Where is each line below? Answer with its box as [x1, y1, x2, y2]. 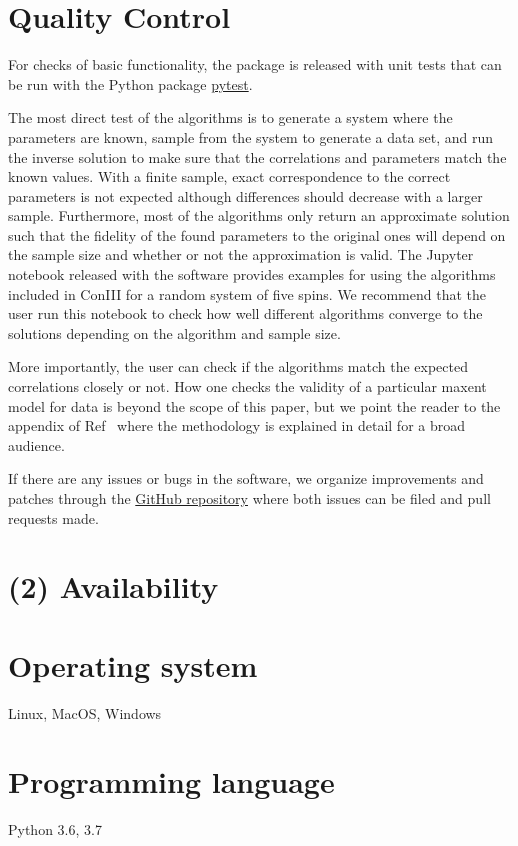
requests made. [8, 507, 99, 528]
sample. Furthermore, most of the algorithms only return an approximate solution [8, 205, 510, 226]
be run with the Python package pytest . [8, 73, 253, 94]
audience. [8, 434, 65, 455]
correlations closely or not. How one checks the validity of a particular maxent [8, 376, 487, 397]
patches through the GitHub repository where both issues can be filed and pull [8, 488, 491, 508]
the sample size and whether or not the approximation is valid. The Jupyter [8, 244, 474, 265]
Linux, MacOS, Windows [8, 702, 162, 723]
